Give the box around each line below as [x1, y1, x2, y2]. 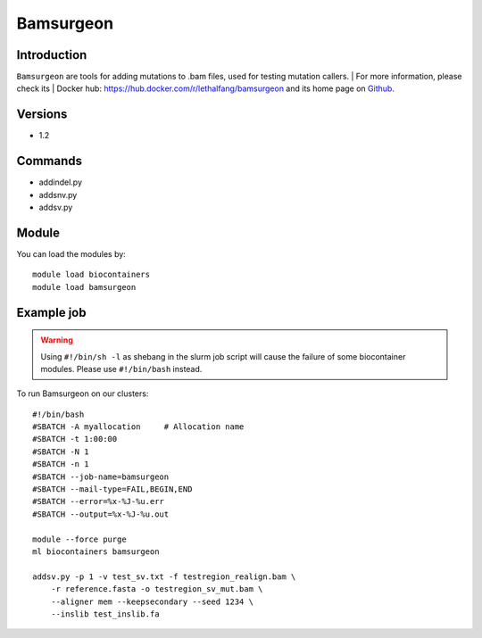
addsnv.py [38, 189, 78, 200]
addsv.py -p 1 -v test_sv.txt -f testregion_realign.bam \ [32, 571, 296, 582]
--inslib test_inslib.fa [50, 609, 160, 619]
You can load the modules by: [16, 248, 127, 259]
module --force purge [32, 534, 127, 544]
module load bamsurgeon [32, 282, 137, 292]
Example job [16, 304, 87, 320]
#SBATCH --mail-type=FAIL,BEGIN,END [32, 485, 193, 494]
